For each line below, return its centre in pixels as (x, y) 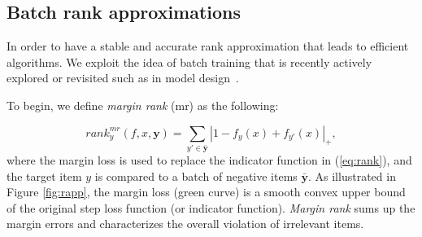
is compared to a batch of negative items (196, 176)
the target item (44, 176)
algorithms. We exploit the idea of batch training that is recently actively (189, 61)
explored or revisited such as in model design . (123, 78)
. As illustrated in (352, 176)
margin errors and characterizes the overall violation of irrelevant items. (185, 224)
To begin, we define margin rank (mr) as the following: (143, 105)
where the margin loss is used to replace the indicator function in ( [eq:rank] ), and (209, 159)
